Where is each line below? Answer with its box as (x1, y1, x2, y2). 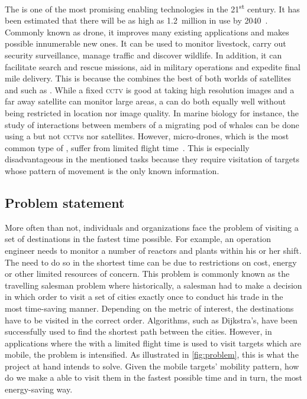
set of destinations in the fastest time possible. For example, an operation (5, 233, 271, 245)
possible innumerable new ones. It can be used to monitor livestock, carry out (5, 37, 286, 50)
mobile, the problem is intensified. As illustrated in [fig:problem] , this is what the (5, 348, 299, 361)
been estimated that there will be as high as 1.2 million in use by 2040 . (5, 14, 268, 27)
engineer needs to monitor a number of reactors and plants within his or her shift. (5, 244, 302, 256)
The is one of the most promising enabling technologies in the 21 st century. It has (5, 1, 300, 15)
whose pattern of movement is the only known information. (5, 164, 219, 176)
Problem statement (5, 193, 125, 211)
